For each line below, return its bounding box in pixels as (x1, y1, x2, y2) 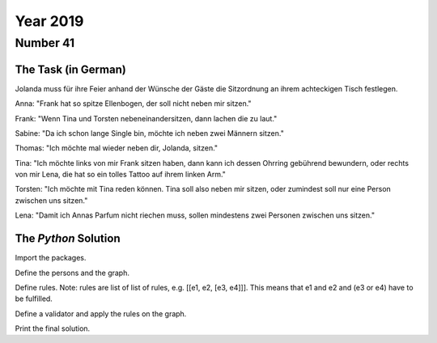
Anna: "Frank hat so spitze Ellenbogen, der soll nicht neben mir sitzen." (15, 99, 252, 108)
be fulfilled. (15, 294, 53, 303)
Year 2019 (15, 12, 84, 30)
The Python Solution (15, 231, 121, 246)
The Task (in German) (15, 62, 127, 76)
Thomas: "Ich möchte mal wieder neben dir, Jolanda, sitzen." (15, 143, 218, 153)
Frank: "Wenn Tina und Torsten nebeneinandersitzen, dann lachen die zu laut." (15, 113, 278, 123)
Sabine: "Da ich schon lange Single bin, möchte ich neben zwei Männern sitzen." (15, 128, 285, 138)
